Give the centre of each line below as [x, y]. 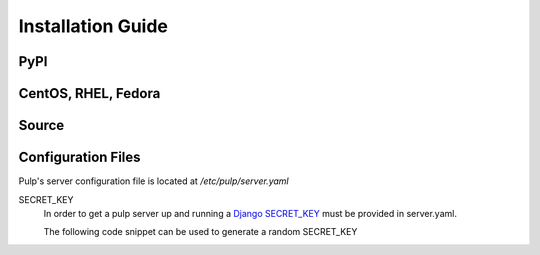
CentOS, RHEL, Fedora [89, 93]
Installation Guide [93, 26]
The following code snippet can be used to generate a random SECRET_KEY [200, 232]
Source [41, 125]
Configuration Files [79, 157]
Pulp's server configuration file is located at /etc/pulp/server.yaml [153, 181]
